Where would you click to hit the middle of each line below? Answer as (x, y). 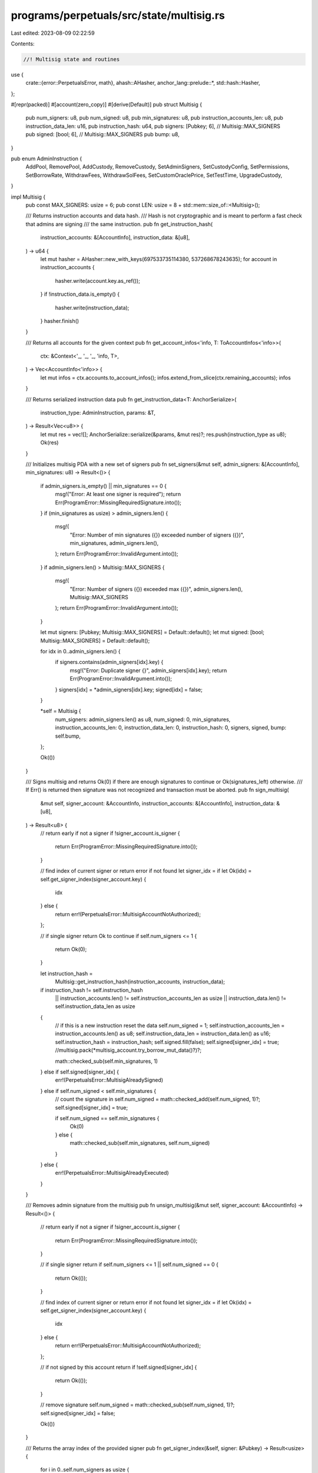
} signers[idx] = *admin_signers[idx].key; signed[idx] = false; (129, 689)
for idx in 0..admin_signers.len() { (80, 651)
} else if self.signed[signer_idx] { (79, 1072)
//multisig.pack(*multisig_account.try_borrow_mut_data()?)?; (128, 1050)
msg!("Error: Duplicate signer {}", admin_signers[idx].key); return (148, 670)
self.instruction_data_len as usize (95, 1006)
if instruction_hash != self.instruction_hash (92, 990)
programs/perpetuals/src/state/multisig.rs (118, 15)
